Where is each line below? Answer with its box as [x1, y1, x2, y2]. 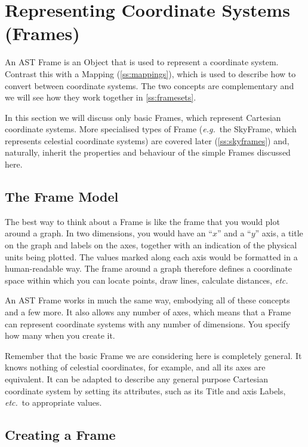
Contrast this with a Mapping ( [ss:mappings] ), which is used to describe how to [5, 67, 296, 80]
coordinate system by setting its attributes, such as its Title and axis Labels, [5, 384, 286, 397]
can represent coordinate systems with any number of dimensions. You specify [5, 317, 291, 330]
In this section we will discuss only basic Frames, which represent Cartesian [5, 111, 281, 123]
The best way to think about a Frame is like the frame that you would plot [5, 215, 280, 227]
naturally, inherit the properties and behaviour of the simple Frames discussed [5, 146, 291, 159]
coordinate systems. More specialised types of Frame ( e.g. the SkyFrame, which [5, 123, 297, 135]
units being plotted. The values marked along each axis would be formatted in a [5, 250, 298, 263]
